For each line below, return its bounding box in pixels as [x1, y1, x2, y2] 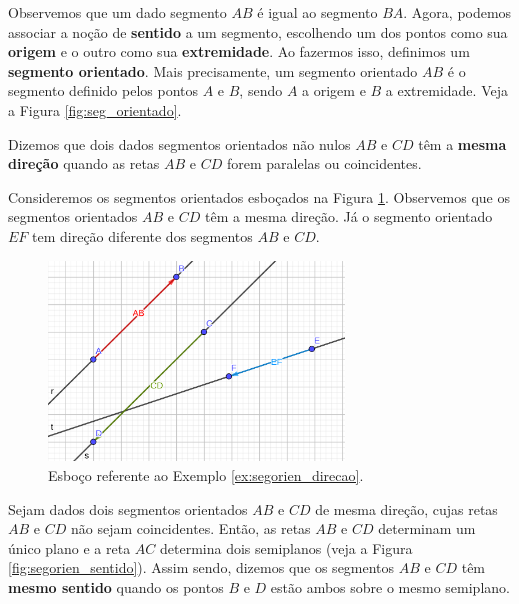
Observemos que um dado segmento [8, 2, 227, 22]
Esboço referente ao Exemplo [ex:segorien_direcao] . [48, 464, 364, 485]
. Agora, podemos [403, 2, 512, 22]
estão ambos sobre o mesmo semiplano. [270, 576, 510, 597]
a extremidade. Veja [385, 80, 508, 101]
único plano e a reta [8, 537, 131, 558]
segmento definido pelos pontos [8, 80, 199, 101]
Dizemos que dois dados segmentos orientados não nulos [8, 133, 351, 154]
